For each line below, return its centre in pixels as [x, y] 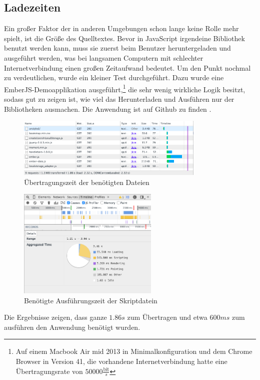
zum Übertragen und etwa [167, 317]
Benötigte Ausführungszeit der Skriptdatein [91, 300]
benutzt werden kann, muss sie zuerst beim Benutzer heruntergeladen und [117, 48]
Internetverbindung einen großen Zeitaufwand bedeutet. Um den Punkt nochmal [127, 67]
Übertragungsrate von [49, 371]
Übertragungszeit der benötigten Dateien [87, 182]
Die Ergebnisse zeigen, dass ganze [55, 317]
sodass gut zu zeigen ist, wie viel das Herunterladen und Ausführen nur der [119, 99]
